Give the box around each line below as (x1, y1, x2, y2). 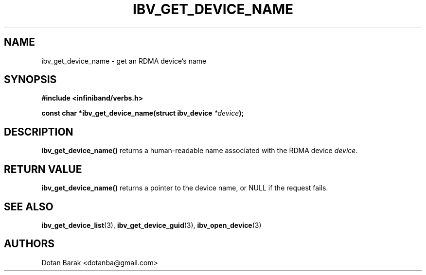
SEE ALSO (4, 200, 53, 213)
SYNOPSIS (4, 73, 57, 86)
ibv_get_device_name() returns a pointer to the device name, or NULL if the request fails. (41, 184, 328, 192)
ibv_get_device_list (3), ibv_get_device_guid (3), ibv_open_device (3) (41, 221, 262, 229)
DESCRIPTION (4, 125, 73, 138)
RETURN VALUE (4, 163, 82, 175)
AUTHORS (4, 238, 55, 250)
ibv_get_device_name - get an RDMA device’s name (41, 56, 207, 65)
